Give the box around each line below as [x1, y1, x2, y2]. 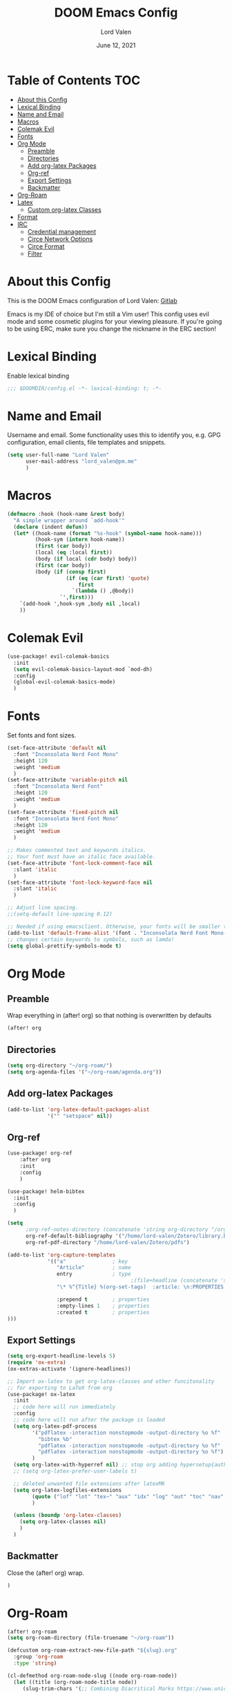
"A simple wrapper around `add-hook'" [13, 516, 126, 524]
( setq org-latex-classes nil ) [19, 1518, 107, 1525]
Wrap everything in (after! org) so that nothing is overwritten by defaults [7, 1012, 212, 1020]
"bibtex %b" [37, 1435, 72, 1442]
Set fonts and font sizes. [7, 731, 77, 739]
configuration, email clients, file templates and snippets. [7, 438, 166, 447]
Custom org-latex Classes [27, 205, 101, 213]
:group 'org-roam [13, 1654, 64, 1661]
